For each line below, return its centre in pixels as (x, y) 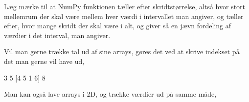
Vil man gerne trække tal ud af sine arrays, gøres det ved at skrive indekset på (122, 51)
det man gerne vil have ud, (44, 61)
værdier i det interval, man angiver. (57, 35)
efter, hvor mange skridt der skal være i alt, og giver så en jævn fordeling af (118, 26)
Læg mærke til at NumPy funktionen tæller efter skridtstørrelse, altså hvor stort (125, 6)
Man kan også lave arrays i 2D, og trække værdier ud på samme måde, (110, 94)
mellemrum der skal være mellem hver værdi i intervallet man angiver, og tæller (124, 16)
